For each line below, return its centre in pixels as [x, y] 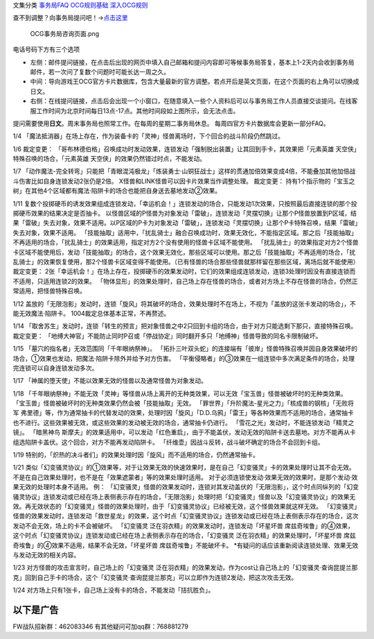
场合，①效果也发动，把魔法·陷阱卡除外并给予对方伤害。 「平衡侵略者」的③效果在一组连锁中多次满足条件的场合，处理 [184, 358]
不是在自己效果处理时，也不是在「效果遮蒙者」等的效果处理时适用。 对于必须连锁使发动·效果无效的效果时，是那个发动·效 [185, 477]
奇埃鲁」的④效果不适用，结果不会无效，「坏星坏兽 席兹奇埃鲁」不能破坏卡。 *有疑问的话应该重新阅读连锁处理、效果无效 [186, 545]
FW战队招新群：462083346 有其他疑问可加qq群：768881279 [100, 627]
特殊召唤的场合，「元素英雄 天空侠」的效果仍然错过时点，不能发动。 [109, 159]
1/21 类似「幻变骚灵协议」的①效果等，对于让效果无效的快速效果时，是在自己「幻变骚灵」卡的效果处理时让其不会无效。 [184, 468]
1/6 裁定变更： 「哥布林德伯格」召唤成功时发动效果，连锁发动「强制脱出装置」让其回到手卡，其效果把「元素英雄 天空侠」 [185, 148]
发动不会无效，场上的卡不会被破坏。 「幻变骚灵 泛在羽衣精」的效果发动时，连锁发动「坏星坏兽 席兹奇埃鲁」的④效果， [184, 526]
